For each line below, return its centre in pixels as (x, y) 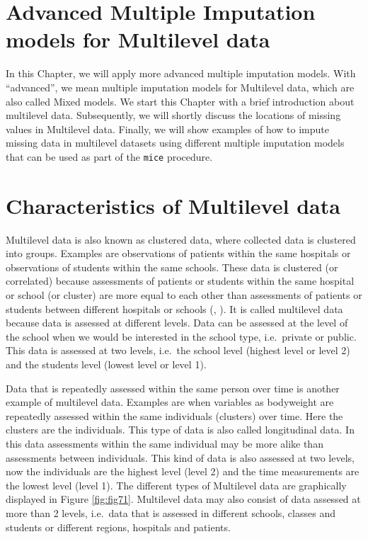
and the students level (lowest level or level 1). (106, 364)
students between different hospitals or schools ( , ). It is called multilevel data (174, 308)
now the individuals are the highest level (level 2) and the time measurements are (183, 471)
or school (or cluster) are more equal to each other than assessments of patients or (184, 295)
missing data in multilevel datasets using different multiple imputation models (175, 143)
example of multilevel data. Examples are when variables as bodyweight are (170, 402)
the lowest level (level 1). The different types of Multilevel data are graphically (176, 485)
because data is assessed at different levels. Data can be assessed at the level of (177, 323)
